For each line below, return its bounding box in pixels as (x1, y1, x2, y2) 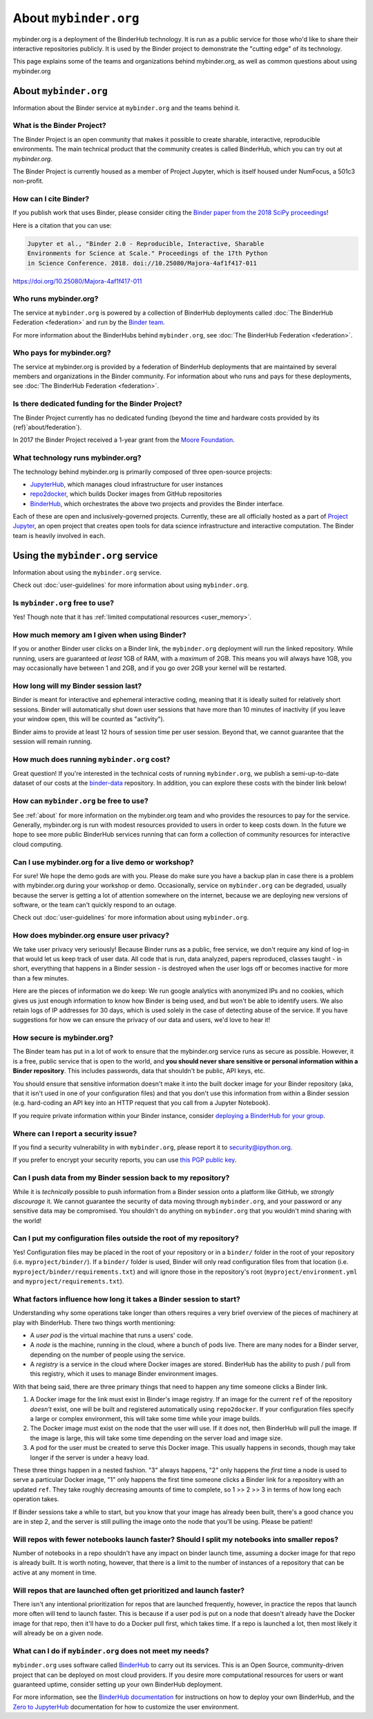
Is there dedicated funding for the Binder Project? (12, 399, 182, 409)
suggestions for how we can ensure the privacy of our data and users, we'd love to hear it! (12, 1016, 271, 1024)
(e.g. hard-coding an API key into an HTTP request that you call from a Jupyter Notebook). (12, 1099, 271, 1107)
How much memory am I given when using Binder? (12, 630, 186, 640)
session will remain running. (12, 737, 93, 745)
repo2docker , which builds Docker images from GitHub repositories (30, 490, 222, 498)
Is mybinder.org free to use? (12, 598, 114, 608)
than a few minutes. (12, 974, 69, 982)
